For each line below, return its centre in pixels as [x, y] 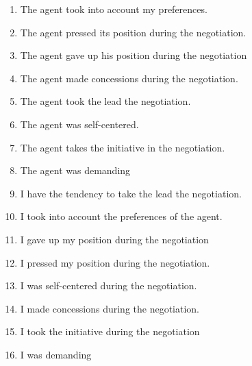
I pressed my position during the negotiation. [115, 262]
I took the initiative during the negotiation [110, 331]
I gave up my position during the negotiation [114, 239]
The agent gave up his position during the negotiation [134, 55]
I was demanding [56, 354]
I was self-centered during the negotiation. [109, 285]
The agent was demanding [75, 170]
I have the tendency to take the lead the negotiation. [131, 193]
